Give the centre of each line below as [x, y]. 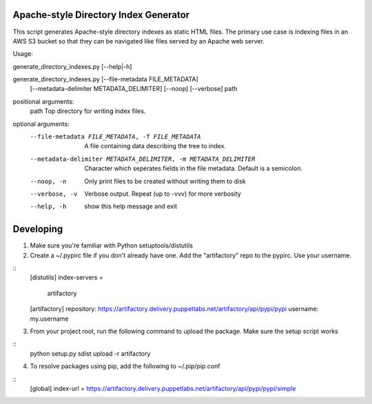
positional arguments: [43, 101]
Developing [38, 229]
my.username [49, 319]
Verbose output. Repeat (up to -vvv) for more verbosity [163, 194]
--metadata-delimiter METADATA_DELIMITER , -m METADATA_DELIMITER [143, 159]
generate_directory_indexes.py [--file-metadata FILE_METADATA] [106, 79]
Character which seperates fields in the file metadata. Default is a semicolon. [194, 168]
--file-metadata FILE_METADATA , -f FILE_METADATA [115, 137]
